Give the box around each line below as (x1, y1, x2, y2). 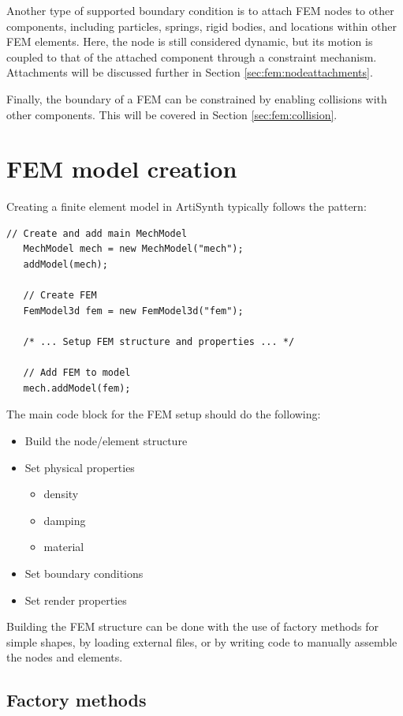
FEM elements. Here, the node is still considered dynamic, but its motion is (6, 33, 373, 50)
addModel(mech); (23, 259, 108, 271)
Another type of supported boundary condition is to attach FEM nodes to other (6, 2, 394, 18)
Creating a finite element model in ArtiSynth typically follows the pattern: (6, 198, 367, 215)
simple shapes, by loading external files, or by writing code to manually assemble (6, 633, 397, 650)
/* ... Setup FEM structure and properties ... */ (23, 336, 295, 348)
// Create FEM (23, 290, 97, 302)
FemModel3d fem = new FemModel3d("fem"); (23, 305, 244, 317)
